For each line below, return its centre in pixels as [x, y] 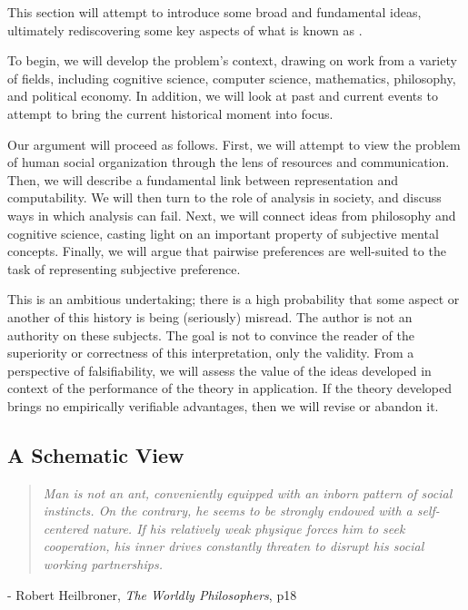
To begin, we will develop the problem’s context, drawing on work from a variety [232, 60]
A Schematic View [96, 454]
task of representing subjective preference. [124, 268]
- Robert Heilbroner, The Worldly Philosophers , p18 [152, 594]
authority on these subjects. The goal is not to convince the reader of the [211, 335]
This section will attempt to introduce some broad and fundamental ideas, [214, 12]
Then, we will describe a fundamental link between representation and [203, 179]
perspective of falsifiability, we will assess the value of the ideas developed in [219, 370]
